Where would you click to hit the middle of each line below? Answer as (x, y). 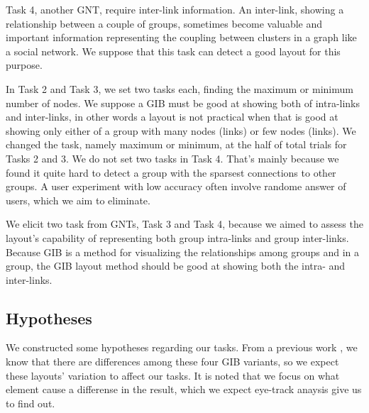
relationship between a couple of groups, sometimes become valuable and (164, 23)
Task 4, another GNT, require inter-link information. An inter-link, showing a (175, 9)
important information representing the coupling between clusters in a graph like (181, 37)
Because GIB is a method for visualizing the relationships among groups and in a (183, 252)
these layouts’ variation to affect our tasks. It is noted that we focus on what (173, 375)
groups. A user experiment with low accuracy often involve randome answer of (176, 186)
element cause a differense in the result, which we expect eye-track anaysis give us (184, 389)
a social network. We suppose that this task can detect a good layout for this (173, 51)
